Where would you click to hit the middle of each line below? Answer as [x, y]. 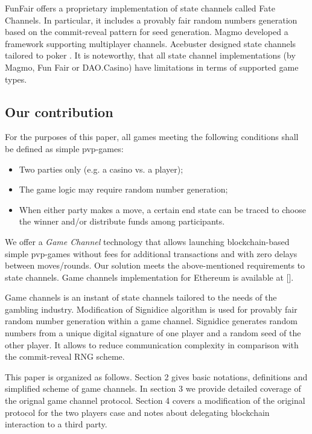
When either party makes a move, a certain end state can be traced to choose [162, 209]
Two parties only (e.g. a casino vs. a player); [101, 169]
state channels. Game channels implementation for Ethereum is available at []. [149, 277]
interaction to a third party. [56, 424]
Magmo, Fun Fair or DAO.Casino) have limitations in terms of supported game [152, 67]
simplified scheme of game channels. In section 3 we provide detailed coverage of [153, 388]
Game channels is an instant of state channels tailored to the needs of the [141, 297]
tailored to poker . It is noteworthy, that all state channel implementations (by [150, 55]
